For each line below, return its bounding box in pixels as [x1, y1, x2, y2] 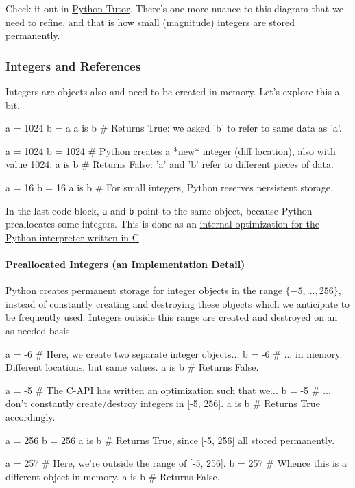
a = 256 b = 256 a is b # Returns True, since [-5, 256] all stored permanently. [5, 432, 335, 447]
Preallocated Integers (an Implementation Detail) [5, 257, 245, 271]
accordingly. [5, 409, 56, 424]
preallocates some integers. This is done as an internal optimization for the [5, 217, 319, 231]
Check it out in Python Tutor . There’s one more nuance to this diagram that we [5, 1, 343, 15]
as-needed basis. [5, 323, 73, 337]
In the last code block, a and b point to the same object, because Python [5, 203, 313, 217]
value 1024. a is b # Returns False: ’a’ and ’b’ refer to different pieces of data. [5, 157, 334, 171]
